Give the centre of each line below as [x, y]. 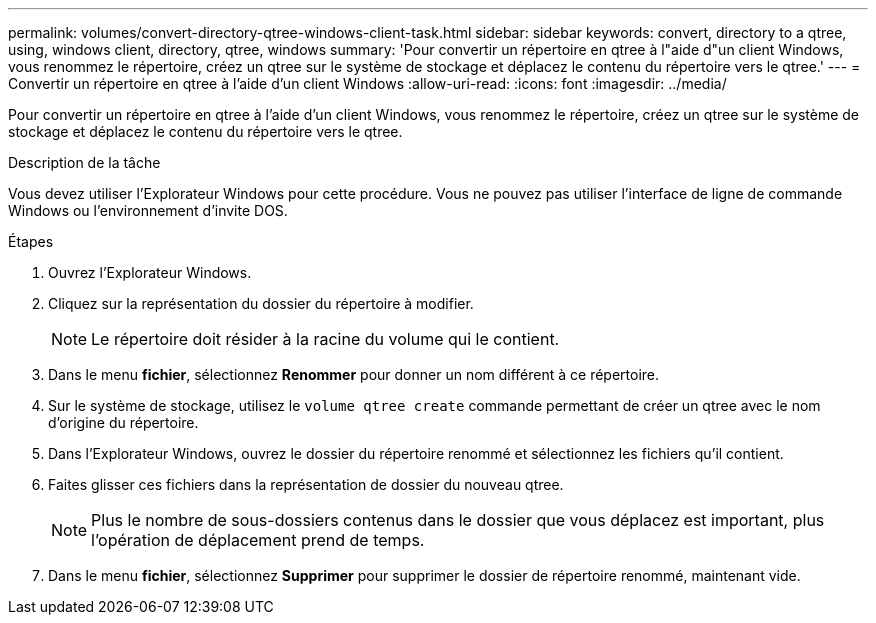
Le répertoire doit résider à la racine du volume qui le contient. [325, 339]
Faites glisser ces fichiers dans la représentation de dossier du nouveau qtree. [306, 484]
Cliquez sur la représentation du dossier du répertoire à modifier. [261, 303]
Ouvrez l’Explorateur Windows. [150, 272]
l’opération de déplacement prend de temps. [258, 540]
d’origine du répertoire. [123, 422]
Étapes [31, 241]
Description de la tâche [84, 162]
